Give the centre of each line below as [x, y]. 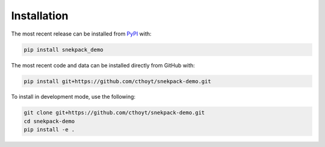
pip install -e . [49, 130]
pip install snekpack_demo [63, 49]
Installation [40, 16]
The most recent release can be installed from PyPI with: [81, 34]
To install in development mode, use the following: [73, 97]
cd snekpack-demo [49, 121]
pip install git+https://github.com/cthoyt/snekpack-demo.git [117, 81]
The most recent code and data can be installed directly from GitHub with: [103, 65]
